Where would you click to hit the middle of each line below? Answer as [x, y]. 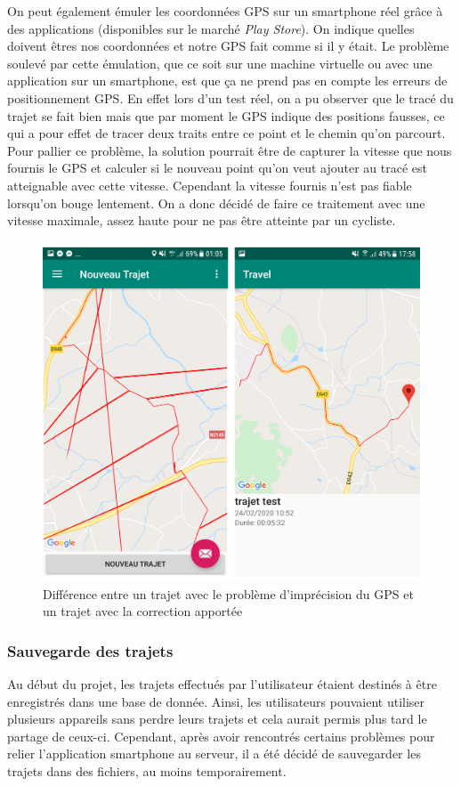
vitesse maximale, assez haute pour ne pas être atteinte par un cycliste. [202, 220]
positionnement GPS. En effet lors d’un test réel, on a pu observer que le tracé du [230, 97]
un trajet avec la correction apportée [143, 611]
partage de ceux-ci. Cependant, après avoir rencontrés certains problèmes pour [221, 736]
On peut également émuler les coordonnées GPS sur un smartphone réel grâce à [225, 11]
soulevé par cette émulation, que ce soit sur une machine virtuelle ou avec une [220, 63]
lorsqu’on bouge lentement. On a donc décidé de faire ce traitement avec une [216, 203]
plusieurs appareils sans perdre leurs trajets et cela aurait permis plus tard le [217, 719]
